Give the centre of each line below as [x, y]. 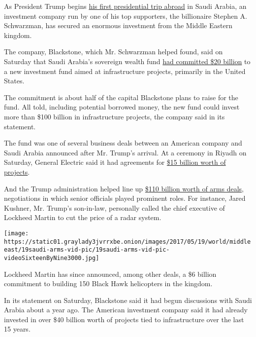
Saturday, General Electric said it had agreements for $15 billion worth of [115, 162]
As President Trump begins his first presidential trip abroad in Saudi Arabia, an [125, 6]
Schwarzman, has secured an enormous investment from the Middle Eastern [118, 25]
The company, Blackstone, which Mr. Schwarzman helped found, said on [113, 52]
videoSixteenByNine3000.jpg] [52, 258]
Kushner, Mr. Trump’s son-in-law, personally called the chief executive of [114, 207]
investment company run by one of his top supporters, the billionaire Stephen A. [126, 16]
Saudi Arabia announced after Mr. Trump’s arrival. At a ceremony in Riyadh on [125, 152]
